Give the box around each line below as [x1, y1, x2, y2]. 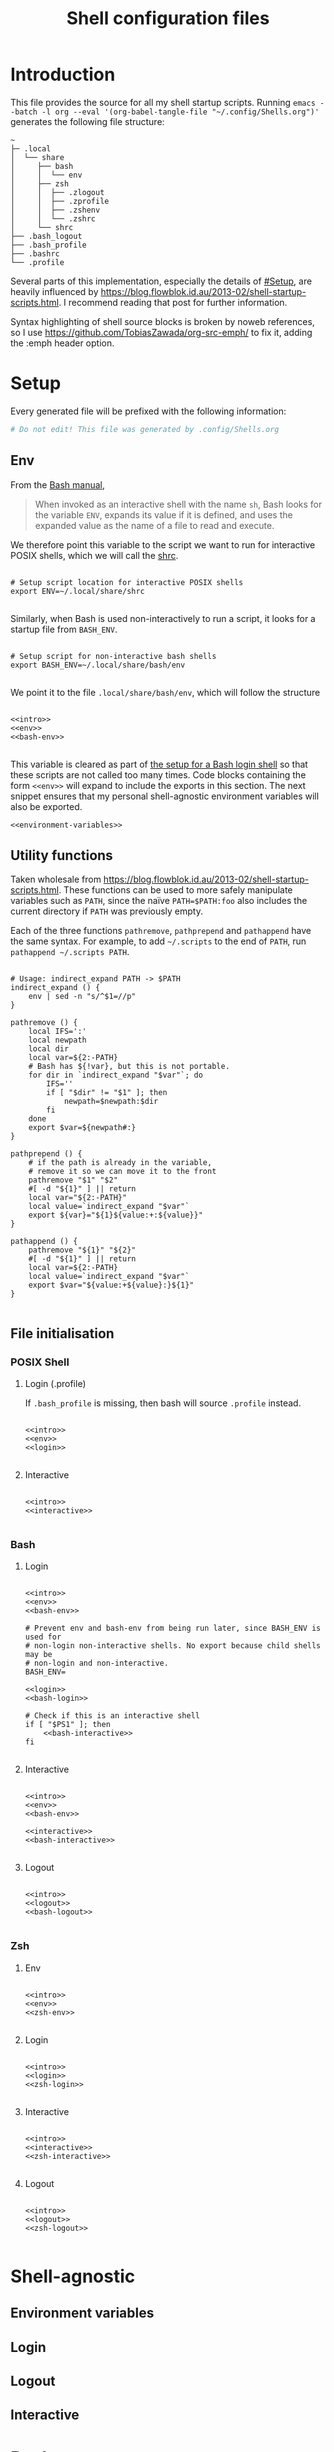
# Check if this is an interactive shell [24, 1711, 200, 1721]
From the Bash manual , [10, 478, 106, 491]
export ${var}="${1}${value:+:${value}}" [28, 1210, 203, 1221]
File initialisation [10, 1325, 115, 1342]
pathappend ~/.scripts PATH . [10, 946, 130, 958]
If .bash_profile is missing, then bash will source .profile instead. [24, 1397, 302, 1409]
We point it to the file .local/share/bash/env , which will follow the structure [10, 686, 321, 698]
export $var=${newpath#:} [28, 1123, 137, 1133]
